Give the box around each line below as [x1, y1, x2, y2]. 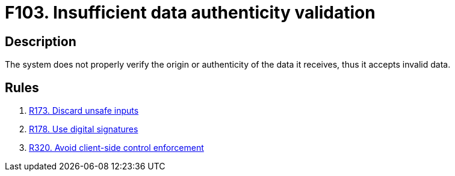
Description [5, 34, 76, 49]
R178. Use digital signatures [29, 124, 138, 135]
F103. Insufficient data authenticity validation [5, 2, 376, 23]
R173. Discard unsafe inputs [29, 105, 139, 116]
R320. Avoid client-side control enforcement [29, 142, 204, 153]
